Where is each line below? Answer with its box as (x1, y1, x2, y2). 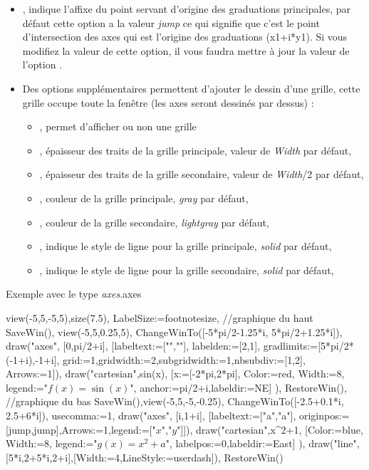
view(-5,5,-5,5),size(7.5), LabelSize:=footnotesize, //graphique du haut (6, 310, 313, 325)
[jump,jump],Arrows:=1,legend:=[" (6, 422, 156, 437)
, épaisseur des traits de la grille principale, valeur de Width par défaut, (39, 142, 352, 157)
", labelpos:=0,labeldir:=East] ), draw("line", (165, 436, 360, 451)
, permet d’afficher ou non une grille (39, 119, 197, 134)
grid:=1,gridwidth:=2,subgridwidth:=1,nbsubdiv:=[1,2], (63, 352, 306, 367)
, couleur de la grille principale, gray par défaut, (39, 190, 249, 205)
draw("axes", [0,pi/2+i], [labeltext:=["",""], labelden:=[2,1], (6, 338, 261, 353)
